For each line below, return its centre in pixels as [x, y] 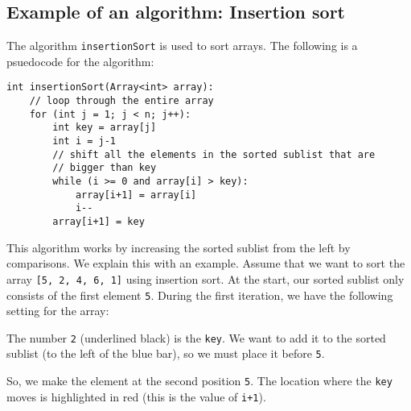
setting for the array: [58, 311]
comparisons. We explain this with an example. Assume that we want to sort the [206, 263]
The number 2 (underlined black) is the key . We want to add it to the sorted [196, 337]
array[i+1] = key [99, 222]
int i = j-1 [84, 141]
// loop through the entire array [121, 101]
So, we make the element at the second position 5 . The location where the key [199, 381]
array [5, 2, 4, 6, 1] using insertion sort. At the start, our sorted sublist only [205, 278]
